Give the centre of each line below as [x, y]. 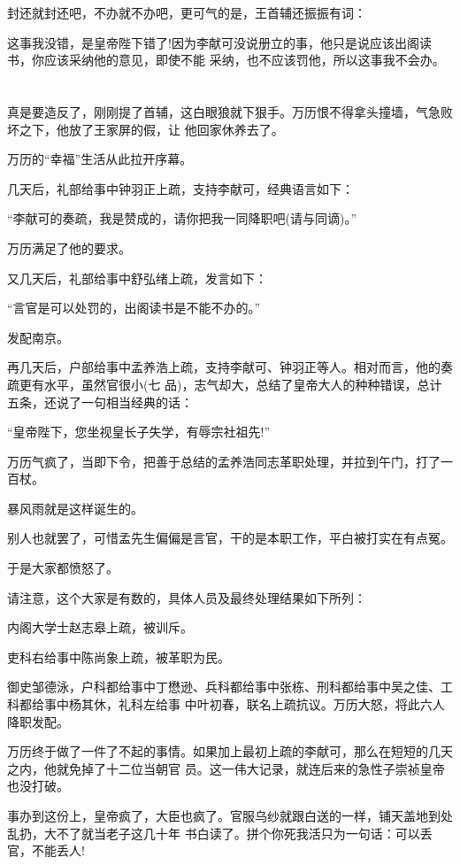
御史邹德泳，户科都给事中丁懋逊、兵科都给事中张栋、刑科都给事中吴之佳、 [224, 687]
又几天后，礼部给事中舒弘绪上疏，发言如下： [137, 278]
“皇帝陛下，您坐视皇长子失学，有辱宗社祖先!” [139, 432]
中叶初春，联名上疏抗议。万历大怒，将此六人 [314, 704]
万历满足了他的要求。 [69, 247]
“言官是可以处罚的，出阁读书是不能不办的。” [134, 308]
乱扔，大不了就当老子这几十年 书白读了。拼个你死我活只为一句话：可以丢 [220, 833]
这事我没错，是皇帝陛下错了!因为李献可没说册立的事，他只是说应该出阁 [213, 42]
